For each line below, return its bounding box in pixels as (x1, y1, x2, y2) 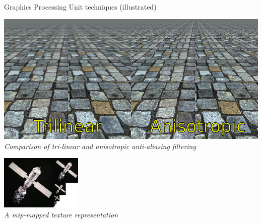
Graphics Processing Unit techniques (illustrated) (4, 2, 157, 12)
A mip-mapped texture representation (4, 209, 118, 219)
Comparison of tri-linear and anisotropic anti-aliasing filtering (4, 140, 196, 151)
